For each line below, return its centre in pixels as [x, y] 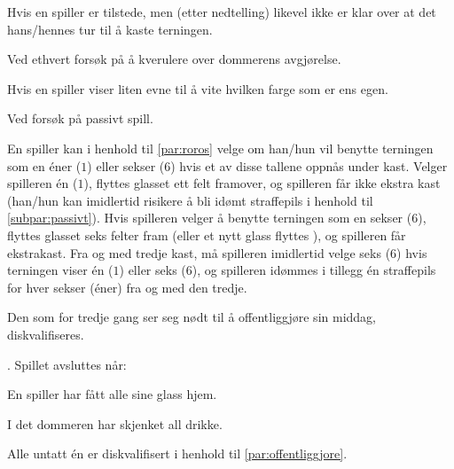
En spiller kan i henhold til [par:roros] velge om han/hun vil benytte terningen [220, 148]
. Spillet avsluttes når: [67, 364]
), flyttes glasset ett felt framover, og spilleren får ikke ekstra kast [262, 183]
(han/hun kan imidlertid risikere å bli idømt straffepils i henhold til [190, 200]
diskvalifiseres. [46, 334]
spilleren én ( [43, 183]
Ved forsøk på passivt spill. [80, 118]
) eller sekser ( [126, 165]
